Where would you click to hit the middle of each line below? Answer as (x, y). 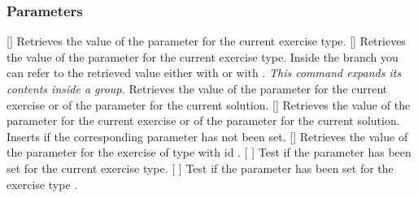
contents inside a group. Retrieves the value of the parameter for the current (197, 88)
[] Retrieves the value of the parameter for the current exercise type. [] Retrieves (206, 41)
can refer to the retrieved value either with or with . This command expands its (204, 73)
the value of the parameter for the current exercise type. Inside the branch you (202, 56)
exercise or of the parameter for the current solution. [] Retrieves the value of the (209, 104)
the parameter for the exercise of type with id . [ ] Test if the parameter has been (209, 152)
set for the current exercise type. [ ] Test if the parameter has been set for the (200, 168)
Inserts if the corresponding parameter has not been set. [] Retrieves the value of (207, 136)
